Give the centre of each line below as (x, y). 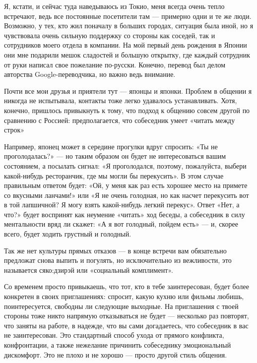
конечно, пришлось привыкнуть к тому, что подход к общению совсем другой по (127, 110)
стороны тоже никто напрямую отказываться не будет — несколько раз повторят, (127, 316)
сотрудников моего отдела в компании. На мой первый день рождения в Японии (126, 45)
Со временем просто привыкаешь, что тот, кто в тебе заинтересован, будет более (127, 286)
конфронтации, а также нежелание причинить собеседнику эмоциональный (118, 345)
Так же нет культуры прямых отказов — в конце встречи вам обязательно (115, 250)
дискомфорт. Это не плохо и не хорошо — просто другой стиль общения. (116, 354)
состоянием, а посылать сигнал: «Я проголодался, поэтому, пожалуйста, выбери (125, 165)
